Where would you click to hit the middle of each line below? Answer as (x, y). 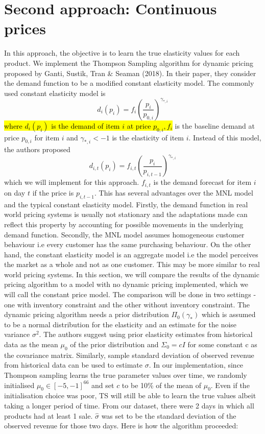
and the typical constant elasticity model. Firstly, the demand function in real (126, 204)
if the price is (53, 192)
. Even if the (230, 385)
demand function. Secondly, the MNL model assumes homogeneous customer (124, 234)
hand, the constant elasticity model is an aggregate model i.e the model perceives (131, 254)
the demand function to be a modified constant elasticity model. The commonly (129, 83)
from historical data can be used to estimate (73, 365)
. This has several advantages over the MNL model (174, 192)
